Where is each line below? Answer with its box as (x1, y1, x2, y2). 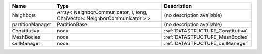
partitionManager (12, 22, 52, 28)
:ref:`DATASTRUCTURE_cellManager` (164, 40, 249, 46)
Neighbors (12, 12, 36, 19)
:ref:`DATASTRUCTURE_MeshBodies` (164, 34, 249, 40)
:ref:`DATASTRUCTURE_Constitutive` (164, 28, 247, 34)
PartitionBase (56, 22, 87, 28)
